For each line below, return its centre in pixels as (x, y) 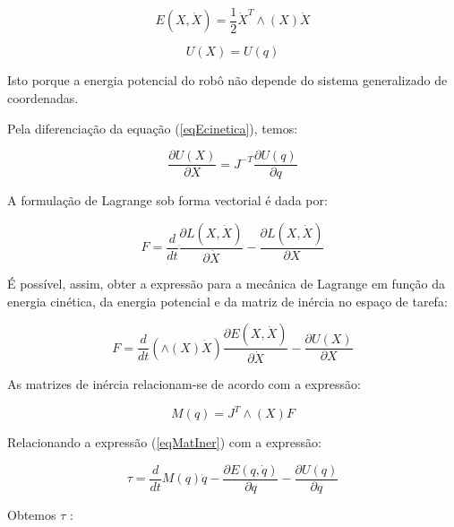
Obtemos (32, 515)
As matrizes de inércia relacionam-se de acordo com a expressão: (184, 384)
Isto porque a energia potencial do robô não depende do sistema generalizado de (227, 80)
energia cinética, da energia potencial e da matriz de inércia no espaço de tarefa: (227, 301)
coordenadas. (43, 98)
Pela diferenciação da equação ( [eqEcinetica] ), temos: (153, 128)
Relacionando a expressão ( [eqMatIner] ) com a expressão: (164, 442)
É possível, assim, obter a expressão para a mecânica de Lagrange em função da (227, 283)
